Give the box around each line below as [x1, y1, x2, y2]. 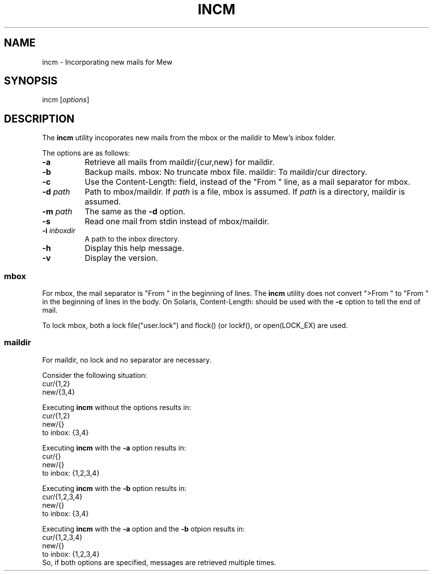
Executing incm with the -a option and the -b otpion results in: [42, 524, 245, 533]
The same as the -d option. [85, 206, 185, 217]
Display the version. [85, 253, 158, 263]
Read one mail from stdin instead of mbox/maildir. [85, 216, 269, 227]
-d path [42, 187, 70, 197]
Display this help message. [85, 243, 184, 253]
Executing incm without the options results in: [42, 403, 191, 411]
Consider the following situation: [42, 370, 147, 379]
